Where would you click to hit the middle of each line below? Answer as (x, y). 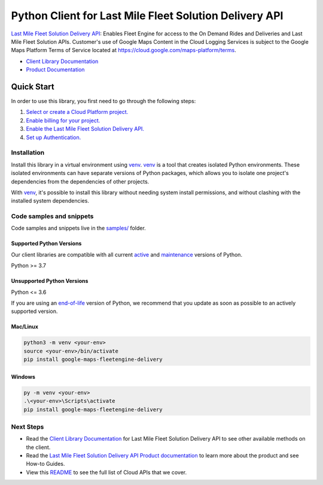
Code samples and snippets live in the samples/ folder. (78, 228)
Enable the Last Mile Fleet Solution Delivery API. (85, 129)
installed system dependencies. (50, 201)
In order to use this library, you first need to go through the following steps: (103, 101)
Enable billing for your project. (63, 121)
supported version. (34, 311)
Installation (28, 153)
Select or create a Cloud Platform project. (77, 112)
